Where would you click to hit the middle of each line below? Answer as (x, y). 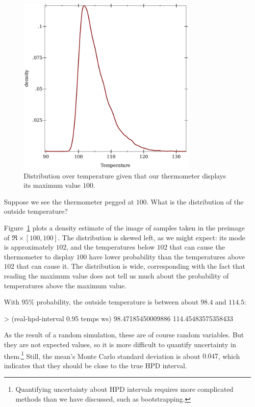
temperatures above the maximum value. (65, 285)
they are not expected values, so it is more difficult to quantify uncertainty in (120, 344)
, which (229, 356)
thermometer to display (39, 256)
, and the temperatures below (111, 247)
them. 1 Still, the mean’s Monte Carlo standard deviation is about (102, 355)
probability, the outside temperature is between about (117, 302)
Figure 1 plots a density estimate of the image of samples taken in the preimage (125, 227)
